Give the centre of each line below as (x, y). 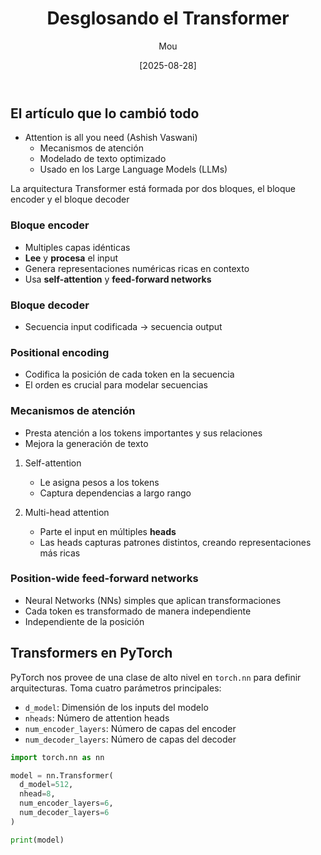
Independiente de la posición (84, 621)
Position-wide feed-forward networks (104, 579)
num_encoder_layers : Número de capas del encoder (130, 728)
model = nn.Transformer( (62, 775)
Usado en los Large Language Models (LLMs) (133, 169)
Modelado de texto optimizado (103, 159)
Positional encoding (60, 352)
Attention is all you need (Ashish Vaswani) (111, 138)
